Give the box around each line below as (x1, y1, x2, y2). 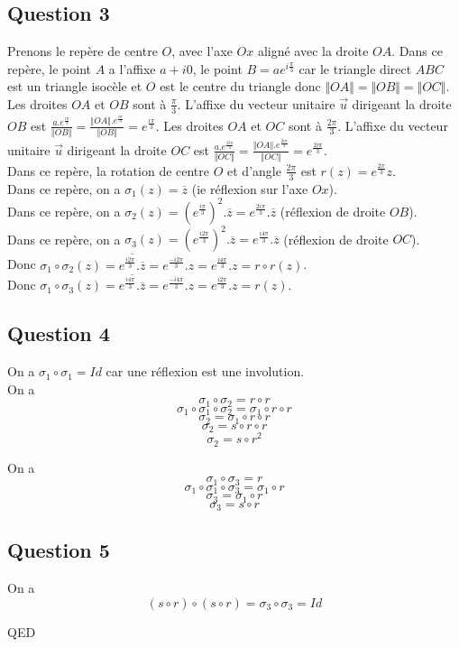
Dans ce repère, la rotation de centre (7, 161, 210, 180)
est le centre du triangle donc (160, 77, 321, 96)
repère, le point (7, 59, 92, 78)
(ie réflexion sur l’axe (191, 179, 308, 198)
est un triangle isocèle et (7, 77, 142, 96)
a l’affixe (108, 59, 156, 78)
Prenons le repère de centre (7, 42, 158, 60)
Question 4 (7, 319, 110, 347)
